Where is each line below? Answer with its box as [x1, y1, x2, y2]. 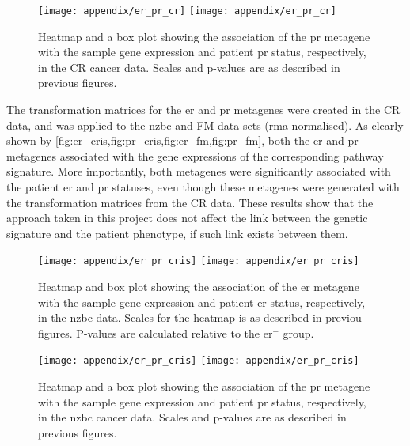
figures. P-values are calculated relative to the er [38, 324, 273, 341]
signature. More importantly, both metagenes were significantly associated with [6, 163, 391, 180]
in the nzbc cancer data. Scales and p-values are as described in [38, 409, 347, 425]
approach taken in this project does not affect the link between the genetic [6, 210, 368, 226]
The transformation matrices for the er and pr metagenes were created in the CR [6, 101, 401, 118]
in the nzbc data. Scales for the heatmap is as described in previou [38, 309, 362, 326]
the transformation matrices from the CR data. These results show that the [6, 194, 374, 210]
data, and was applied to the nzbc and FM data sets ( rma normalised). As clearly [6, 116, 404, 133]
